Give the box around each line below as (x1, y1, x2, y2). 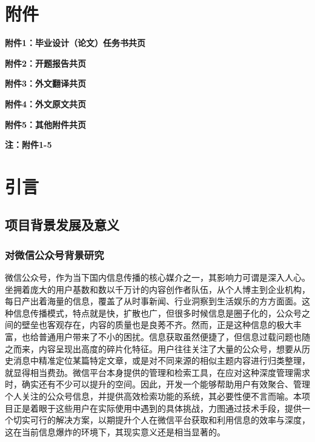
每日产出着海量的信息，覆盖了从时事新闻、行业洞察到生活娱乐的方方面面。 (5, 295, 302, 307)
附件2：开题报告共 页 (5, 56, 87, 69)
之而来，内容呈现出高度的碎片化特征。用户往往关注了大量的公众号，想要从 (5, 342, 302, 355)
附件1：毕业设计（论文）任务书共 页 (5, 36, 146, 49)
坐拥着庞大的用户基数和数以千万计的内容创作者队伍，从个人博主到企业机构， (5, 283, 310, 295)
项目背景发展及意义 (5, 215, 119, 234)
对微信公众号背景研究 (5, 247, 104, 262)
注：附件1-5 (5, 138, 52, 151)
